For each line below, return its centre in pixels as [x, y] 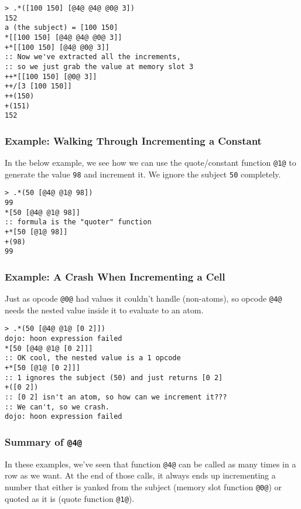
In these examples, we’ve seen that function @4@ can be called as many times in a [150, 464]
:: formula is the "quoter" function [78, 222]
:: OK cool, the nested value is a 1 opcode [93, 358]
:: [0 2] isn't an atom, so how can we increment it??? [116, 397]
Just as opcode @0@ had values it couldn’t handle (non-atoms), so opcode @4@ [143, 298]
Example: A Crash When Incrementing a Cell [115, 276]
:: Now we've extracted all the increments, [93, 57]
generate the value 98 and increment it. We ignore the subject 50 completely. [143, 174]
